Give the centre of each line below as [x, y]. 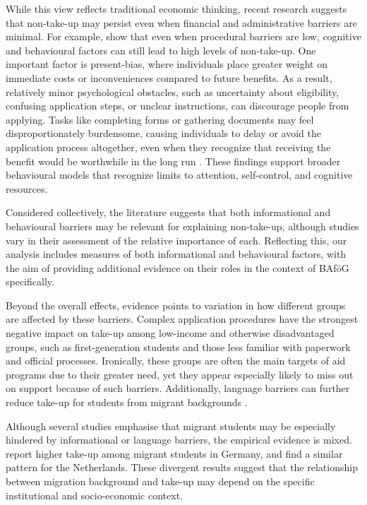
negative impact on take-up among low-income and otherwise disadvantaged [170, 333]
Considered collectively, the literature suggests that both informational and [168, 212]
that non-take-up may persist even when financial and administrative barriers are [181, 22]
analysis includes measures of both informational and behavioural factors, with [176, 254]
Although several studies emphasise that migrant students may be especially [171, 426]
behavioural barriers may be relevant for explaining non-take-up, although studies [182, 226]
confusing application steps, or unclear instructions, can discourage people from [178, 106]
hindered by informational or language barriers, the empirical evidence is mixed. [179, 440]
